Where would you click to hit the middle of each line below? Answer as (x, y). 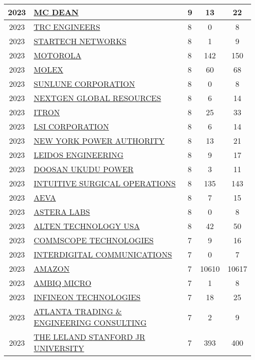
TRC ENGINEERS (67, 27)
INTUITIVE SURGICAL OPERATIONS (105, 183)
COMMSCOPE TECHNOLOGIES (94, 240)
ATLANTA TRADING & (78, 311)
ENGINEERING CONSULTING (90, 322)
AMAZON (51, 269)
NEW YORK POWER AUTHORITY (99, 141)
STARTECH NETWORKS (80, 41)
